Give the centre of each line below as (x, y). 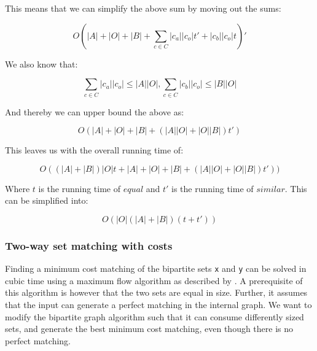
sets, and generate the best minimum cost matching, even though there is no (149, 329)
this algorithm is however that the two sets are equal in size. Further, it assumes (156, 292)
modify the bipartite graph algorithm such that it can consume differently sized (155, 316)
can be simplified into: (47, 200)
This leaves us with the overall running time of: (94, 150)
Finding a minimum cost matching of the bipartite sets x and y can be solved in (156, 268)
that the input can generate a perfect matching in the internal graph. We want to (158, 304)
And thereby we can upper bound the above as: (95, 111)
